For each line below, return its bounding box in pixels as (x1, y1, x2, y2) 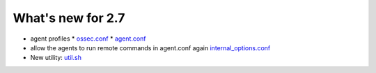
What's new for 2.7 (13, 10, 125, 25)
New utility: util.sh (30, 54, 81, 62)
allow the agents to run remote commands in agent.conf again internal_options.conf (30, 43, 271, 52)
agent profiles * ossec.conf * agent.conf (30, 34, 146, 43)
